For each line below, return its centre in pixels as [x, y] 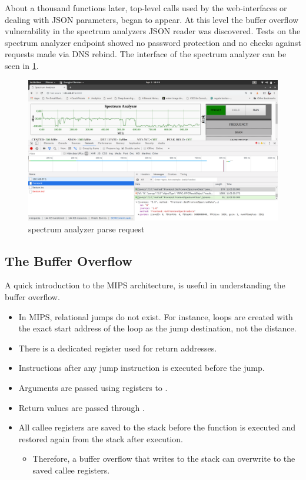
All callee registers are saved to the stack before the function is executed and [157, 427]
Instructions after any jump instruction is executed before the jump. [142, 368]
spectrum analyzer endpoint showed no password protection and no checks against [153, 42]
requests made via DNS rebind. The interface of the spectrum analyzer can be [146, 54]
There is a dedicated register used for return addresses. [118, 348]
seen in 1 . [22, 65]
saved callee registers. [71, 470]
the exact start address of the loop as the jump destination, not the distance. [157, 328]
